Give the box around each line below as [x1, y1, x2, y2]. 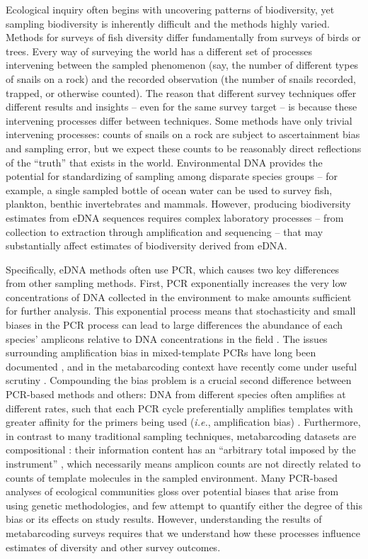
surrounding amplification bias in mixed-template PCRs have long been [6, 345, 316, 360]
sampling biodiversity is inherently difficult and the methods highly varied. [6, 16, 330, 30]
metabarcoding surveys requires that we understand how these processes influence [6, 525, 360, 540]
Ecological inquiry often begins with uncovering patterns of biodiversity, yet [6, 2, 335, 16]
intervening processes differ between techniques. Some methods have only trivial [6, 113, 352, 128]
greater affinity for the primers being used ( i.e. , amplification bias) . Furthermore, [6, 414, 361, 429]
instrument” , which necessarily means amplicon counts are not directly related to [6, 456, 361, 470]
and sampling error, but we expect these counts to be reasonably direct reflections [6, 140, 362, 155]
